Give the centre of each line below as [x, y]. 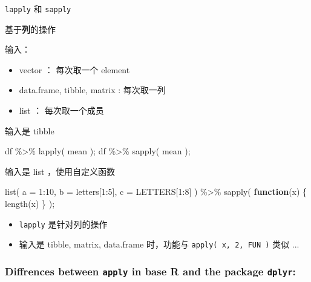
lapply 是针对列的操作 [63, 224]
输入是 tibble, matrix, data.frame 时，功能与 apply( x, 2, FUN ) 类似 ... [159, 244]
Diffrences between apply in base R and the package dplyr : [150, 271]
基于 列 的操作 [30, 29]
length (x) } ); [30, 203]
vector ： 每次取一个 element [74, 69]
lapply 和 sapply [38, 8]
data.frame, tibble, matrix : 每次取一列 [92, 90]
